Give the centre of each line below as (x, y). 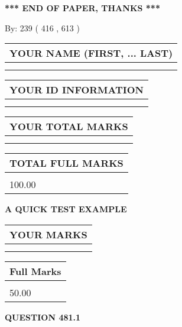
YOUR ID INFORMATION (77, 90)
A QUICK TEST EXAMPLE (66, 209)
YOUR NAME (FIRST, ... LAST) (91, 53)
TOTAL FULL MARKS (66, 163)
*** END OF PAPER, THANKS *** (82, 8)
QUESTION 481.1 (43, 317)
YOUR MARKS (48, 234)
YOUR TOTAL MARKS (69, 127)
